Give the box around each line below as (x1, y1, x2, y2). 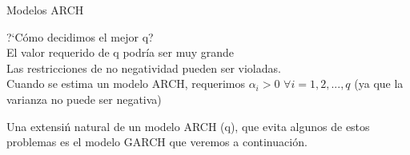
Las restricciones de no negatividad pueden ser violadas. (6, 59, 281, 76)
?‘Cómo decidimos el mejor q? (6, 28, 154, 45)
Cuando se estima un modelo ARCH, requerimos (6, 75, 245, 92)
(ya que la (354, 75, 404, 92)
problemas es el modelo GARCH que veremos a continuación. (6, 133, 307, 150)
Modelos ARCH (6, 2, 84, 18)
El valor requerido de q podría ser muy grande (6, 44, 235, 61)
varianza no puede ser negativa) (6, 90, 162, 107)
